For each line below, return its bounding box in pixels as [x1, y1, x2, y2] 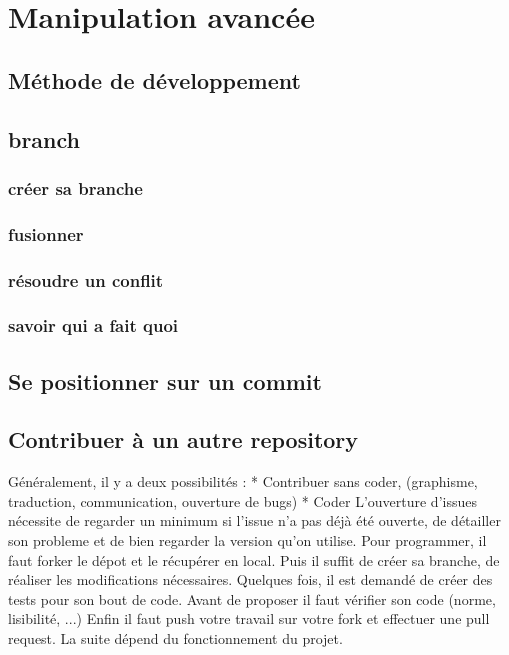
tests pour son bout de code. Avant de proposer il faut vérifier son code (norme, [8, 588, 496, 609]
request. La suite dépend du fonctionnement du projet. [8, 628, 343, 649]
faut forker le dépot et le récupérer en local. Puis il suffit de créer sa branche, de [8, 549, 500, 570]
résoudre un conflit [8, 267, 164, 292]
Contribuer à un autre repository [8, 424, 359, 455]
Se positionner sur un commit [8, 365, 322, 396]
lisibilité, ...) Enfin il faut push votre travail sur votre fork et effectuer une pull [8, 608, 490, 629]
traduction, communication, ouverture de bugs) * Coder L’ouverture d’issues [8, 490, 477, 511]
